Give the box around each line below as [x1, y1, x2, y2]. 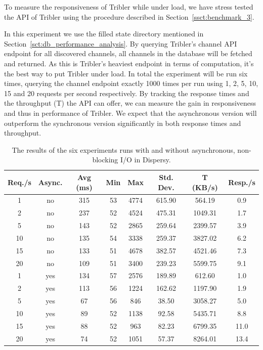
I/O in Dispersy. [120, 154, 171, 165]
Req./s [8, 177, 31, 187]
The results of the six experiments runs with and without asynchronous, [12, 144, 235, 155]
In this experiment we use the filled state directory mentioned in [4, 28, 204, 39]
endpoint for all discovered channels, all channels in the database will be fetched [4, 48, 252, 59]
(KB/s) [192, 182, 218, 192]
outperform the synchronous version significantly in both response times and [4, 117, 241, 128]
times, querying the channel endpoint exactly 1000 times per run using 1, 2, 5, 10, [4, 78, 258, 89]
